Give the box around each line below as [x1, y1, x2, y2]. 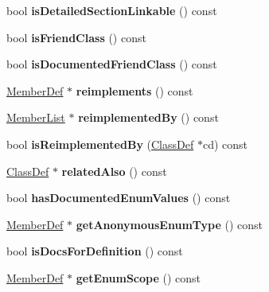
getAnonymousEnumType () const [76, 216, 263, 232]
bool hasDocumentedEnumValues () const [6, 189, 231, 206]
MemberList [6, 109, 65, 126]
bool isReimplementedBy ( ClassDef [6, 135, 194, 152]
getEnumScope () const [76, 269, 201, 286]
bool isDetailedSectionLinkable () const [6, 2, 217, 18]
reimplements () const [76, 82, 193, 99]
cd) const [202, 135, 248, 152]
